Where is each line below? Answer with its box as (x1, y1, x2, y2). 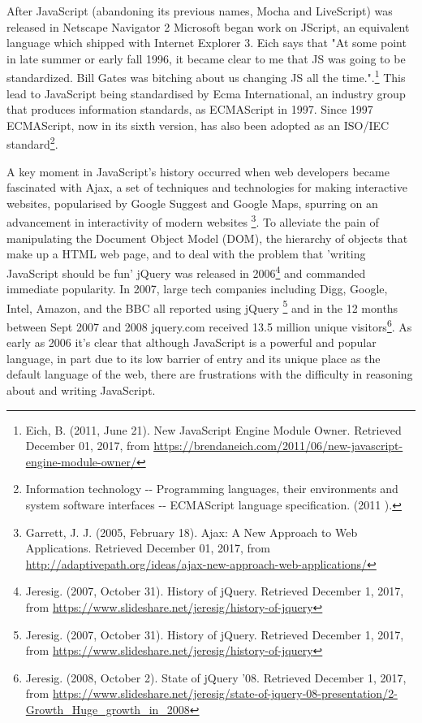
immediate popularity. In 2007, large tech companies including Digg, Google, (6, 280, 388, 297)
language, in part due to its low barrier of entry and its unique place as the (6, 349, 381, 366)
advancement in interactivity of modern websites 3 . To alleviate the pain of (6, 211, 379, 231)
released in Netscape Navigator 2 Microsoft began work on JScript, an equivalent (6, 18, 410, 35)
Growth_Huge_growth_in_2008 (25, 700, 190, 717)
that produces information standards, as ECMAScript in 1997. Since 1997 (6, 101, 373, 118)
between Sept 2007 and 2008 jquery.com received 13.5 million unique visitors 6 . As (6, 315, 412, 335)
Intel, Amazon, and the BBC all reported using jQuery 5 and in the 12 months (6, 297, 398, 316)
